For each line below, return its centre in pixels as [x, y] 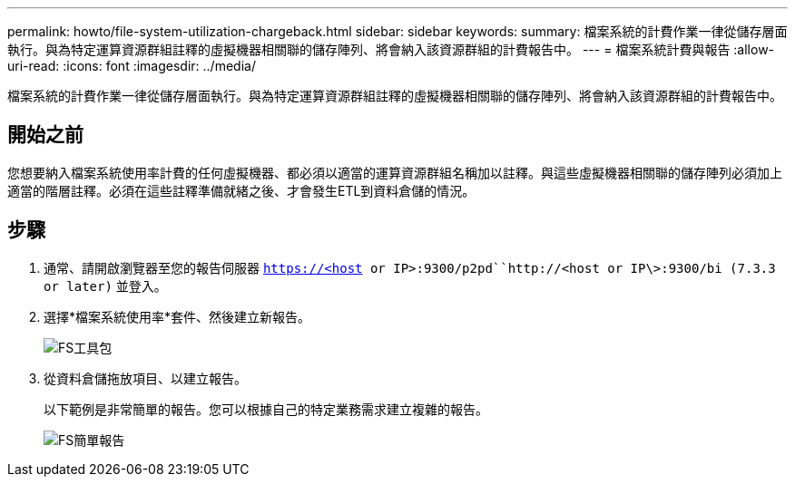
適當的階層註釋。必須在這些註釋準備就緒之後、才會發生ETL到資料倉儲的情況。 [241, 190]
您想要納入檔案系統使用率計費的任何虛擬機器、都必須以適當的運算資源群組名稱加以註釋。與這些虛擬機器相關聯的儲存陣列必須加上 [395, 172]
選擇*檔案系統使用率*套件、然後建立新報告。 [177, 316]
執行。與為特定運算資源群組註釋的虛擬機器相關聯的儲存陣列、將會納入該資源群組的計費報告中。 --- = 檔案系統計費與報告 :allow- [391, 49]
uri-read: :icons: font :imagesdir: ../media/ [132, 66]
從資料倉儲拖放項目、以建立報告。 [145, 378]
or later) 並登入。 [105, 286]
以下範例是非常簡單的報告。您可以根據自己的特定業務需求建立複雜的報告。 [266, 409]
